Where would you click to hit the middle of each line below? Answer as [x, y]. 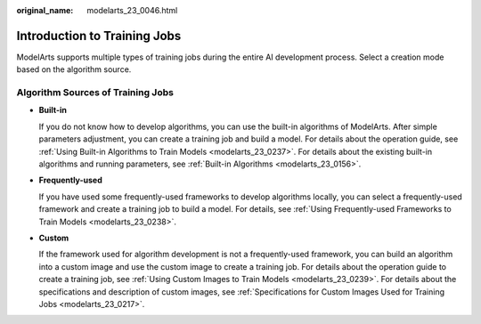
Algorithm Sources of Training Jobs [95, 93]
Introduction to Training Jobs [99, 36]
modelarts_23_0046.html [132, 10]
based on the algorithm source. [74, 69]
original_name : [45, 10]
